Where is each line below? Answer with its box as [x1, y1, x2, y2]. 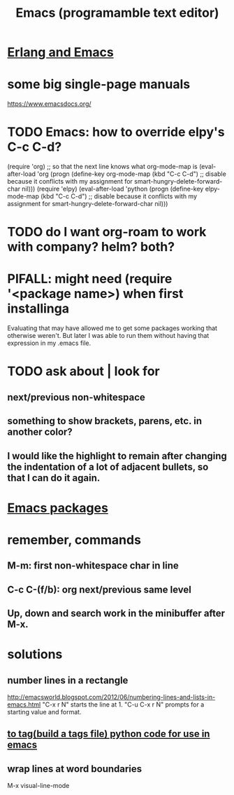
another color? [7, 426, 73, 438]
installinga [7, 301, 70, 317]
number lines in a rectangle [7, 674, 129, 686]
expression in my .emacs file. [7, 339, 92, 348]
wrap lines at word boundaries [7, 763, 142, 775]
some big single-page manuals [7, 76, 191, 93]
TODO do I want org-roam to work [7, 224, 207, 240]
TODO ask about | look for [7, 363, 160, 379]
